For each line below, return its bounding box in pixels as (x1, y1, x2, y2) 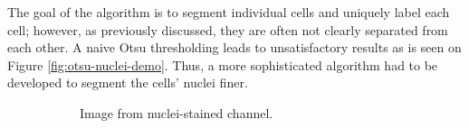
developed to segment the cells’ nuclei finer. (7, 73, 248, 92)
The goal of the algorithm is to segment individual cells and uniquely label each (7, 3, 450, 21)
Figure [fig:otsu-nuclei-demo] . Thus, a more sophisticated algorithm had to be (7, 55, 438, 74)
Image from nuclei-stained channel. (80, 103, 273, 122)
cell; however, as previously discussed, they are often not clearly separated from (7, 20, 448, 39)
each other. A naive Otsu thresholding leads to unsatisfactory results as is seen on (7, 38, 462, 57)
